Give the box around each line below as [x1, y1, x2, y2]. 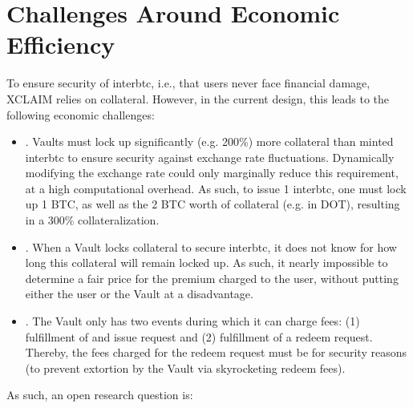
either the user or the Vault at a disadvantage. [25, 285, 253, 302]
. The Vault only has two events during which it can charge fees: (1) [25, 313, 360, 329]
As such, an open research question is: [6, 386, 193, 403]
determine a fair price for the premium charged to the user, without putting [25, 269, 399, 286]
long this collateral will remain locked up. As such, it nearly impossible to [25, 254, 388, 271]
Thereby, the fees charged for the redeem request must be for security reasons [25, 344, 407, 361]
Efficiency [6, 28, 115, 61]
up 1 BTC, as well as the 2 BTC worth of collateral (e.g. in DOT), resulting [25, 196, 400, 212]
